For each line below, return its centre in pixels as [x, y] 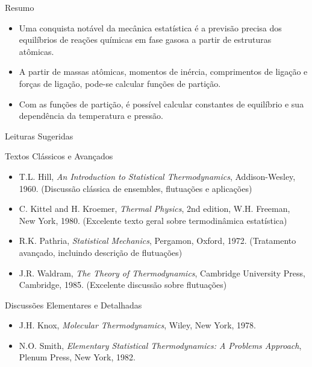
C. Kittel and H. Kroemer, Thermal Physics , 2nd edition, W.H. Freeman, [154, 209]
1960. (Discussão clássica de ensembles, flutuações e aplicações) [136, 188]
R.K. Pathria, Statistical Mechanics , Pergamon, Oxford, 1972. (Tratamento [158, 241]
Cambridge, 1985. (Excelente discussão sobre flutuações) [123, 285]
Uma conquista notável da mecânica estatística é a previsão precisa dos [150, 27]
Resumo [20, 7]
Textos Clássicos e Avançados [59, 156]
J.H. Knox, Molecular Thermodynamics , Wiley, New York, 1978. [138, 325]
